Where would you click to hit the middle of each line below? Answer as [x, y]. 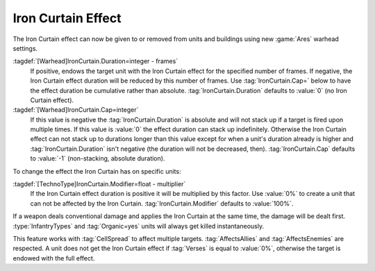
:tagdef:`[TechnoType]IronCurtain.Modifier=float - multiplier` [99, 184]
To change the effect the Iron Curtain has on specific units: [97, 171]
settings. [25, 48]
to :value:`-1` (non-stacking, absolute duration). [98, 158]
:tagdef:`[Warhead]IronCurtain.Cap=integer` [76, 110]
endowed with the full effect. [54, 258]
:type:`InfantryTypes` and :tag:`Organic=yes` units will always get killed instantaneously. [138, 226]
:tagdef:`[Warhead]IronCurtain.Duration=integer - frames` [95, 61]
